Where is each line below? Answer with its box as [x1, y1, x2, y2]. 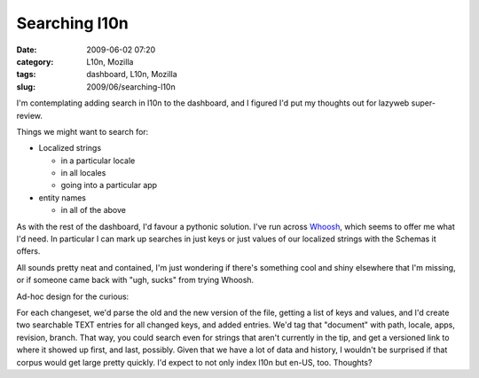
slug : [16, 81, 35, 92]
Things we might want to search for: [16, 126, 149, 137]
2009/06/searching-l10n [86, 81, 177, 92]
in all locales [60, 168, 106, 178]
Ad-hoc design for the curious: [16, 291, 130, 302]
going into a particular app [60, 180, 158, 191]
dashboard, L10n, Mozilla [86, 69, 177, 80]
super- [411, 98, 436, 108]
